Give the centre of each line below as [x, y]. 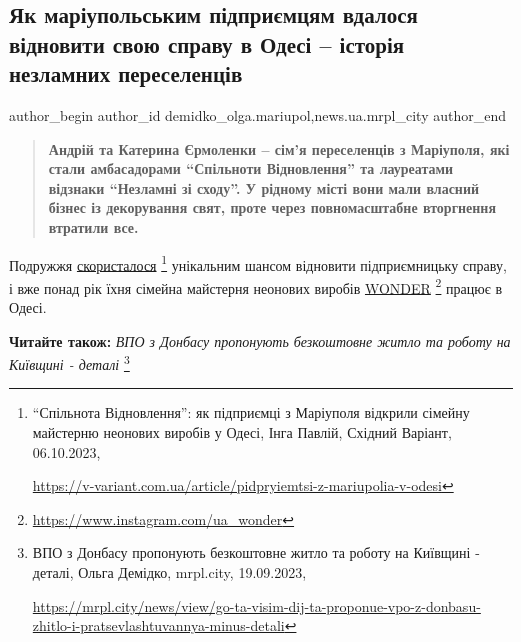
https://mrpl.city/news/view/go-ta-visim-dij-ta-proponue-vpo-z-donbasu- [256, 605]
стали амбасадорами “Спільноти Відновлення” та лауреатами [251, 168]
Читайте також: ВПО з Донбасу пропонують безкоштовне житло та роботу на [260, 340]
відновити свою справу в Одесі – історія [207, 43]
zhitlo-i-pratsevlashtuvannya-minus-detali [158, 625]
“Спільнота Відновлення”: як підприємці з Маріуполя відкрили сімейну [251, 412]
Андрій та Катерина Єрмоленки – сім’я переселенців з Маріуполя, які [279, 148]
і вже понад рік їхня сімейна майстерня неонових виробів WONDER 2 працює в [256, 286]
